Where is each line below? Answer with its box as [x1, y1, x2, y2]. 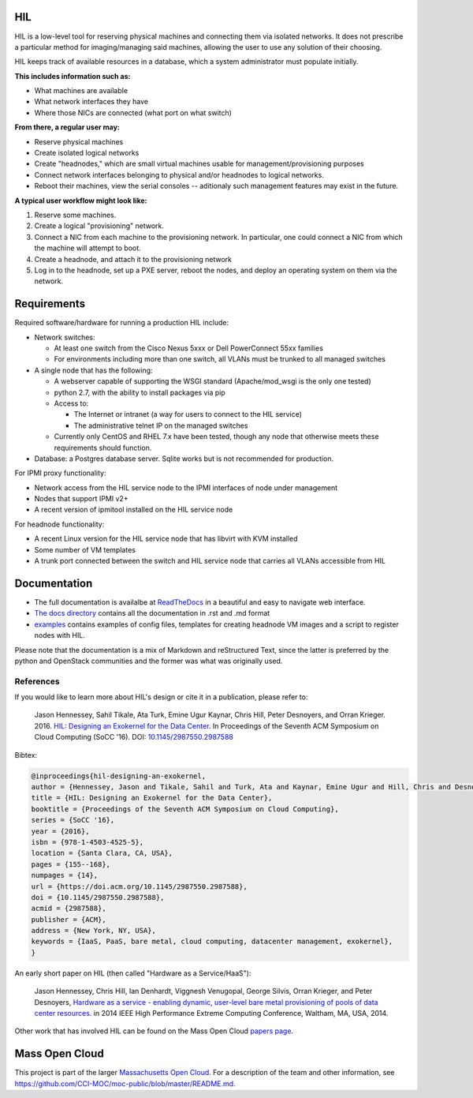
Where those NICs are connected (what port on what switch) [34, 107, 233, 118]
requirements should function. [54, 443, 152, 452]
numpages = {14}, [31, 871, 99, 880]
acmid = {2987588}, [31, 904, 106, 913]
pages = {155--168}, [31, 860, 110, 868]
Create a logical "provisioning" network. [34, 221, 165, 230]
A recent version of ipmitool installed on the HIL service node [34, 505, 233, 515]
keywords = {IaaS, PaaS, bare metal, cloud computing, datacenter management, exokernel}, [31, 937, 393, 946]
